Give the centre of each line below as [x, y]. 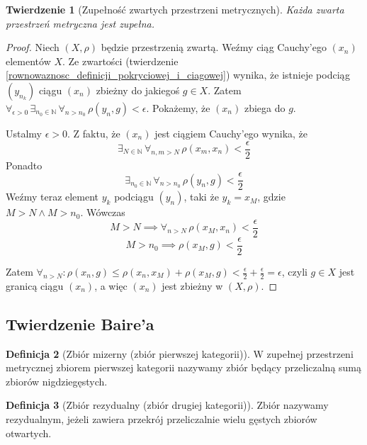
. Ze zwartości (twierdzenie [120, 61]
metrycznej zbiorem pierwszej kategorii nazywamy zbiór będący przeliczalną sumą [184, 367]
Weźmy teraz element [52, 197]
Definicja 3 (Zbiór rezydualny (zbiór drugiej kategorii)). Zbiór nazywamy [167, 405]
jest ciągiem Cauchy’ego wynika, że [231, 133]
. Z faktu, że [94, 133]
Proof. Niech [33, 47]
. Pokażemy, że [178, 107]
